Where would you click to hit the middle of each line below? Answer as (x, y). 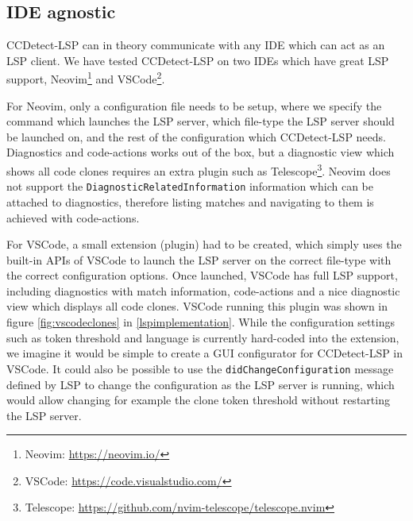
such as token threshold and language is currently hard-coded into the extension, (203, 337)
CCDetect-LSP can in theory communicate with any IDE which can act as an (196, 45)
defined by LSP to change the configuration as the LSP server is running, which (201, 384)
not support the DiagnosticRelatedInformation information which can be (190, 186)
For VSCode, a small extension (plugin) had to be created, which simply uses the (204, 244)
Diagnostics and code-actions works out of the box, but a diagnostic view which (201, 152)
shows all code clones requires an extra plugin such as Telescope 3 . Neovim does (199, 170)
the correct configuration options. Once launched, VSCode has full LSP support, (202, 275)
